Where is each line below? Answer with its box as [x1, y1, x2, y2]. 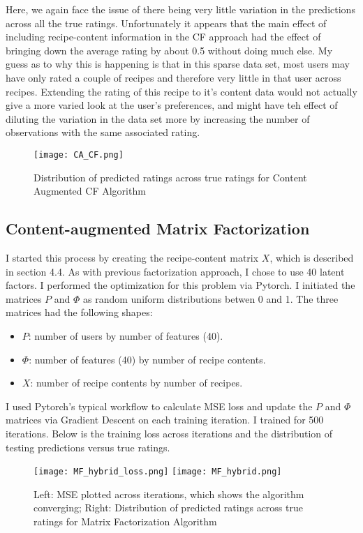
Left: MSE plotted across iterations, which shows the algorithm [34, 486, 304, 501]
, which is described [269, 250, 354, 264]
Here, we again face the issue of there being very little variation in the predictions [6, 2, 355, 16]
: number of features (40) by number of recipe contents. [29, 352, 266, 366]
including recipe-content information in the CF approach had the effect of [6, 29, 321, 44]
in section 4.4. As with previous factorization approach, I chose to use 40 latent [6, 264, 345, 278]
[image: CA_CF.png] [34, 149, 124, 160]
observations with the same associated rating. [6, 125, 200, 140]
